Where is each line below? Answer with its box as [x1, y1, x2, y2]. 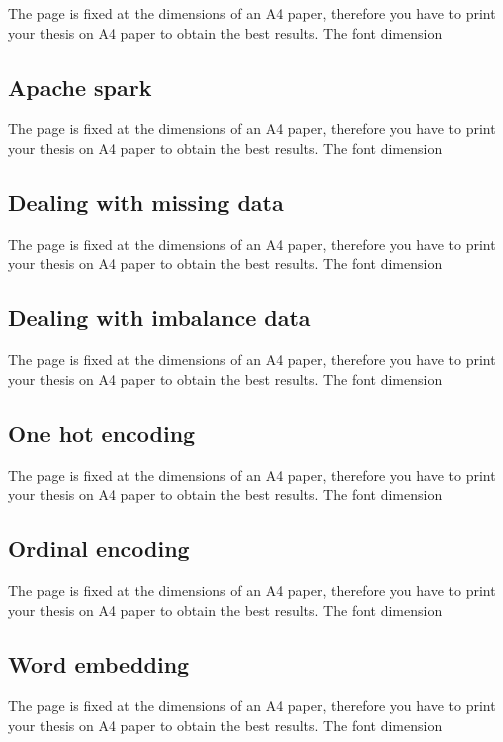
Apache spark [8, 71, 152, 102]
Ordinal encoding [8, 533, 190, 564]
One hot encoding [8, 417, 196, 448]
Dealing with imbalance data [8, 302, 311, 333]
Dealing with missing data [8, 186, 284, 217]
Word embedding [8, 648, 190, 679]
